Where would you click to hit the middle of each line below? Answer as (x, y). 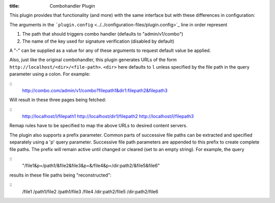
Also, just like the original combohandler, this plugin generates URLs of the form (93, 60)
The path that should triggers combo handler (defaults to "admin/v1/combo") (103, 34)
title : (15, 6)
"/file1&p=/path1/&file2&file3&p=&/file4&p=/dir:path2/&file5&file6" (91, 166)
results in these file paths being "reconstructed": (60, 175)
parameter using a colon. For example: (50, 74)
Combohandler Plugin (72, 6)
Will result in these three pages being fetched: (58, 100)
